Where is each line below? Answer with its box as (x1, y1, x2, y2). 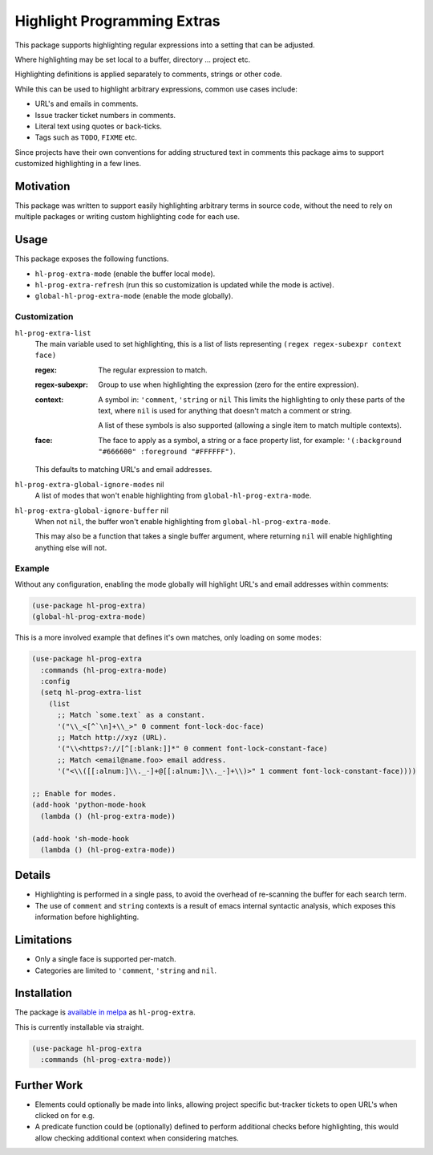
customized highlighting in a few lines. (14, 159, 142, 169)
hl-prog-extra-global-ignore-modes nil (14, 479, 164, 489)
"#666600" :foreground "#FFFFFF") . (98, 446, 236, 457)
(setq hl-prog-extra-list (40, 688, 142, 697)
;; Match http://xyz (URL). (57, 733, 168, 742)
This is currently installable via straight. (14, 1022, 144, 1031)
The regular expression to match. (98, 365, 208, 375)
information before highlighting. (34, 912, 140, 922)
